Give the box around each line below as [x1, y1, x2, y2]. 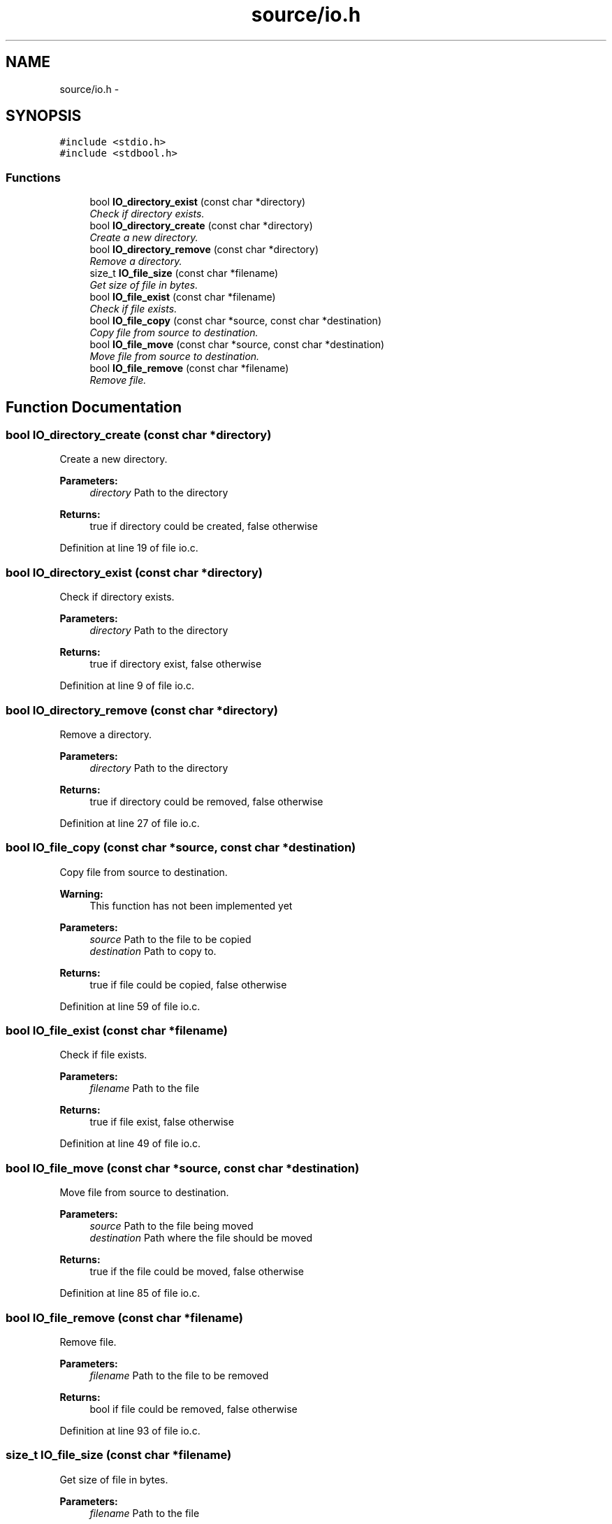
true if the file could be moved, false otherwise [89, 1265, 304, 1278]
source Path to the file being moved [89, 1220, 254, 1232]
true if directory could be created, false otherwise [89, 520, 318, 533]
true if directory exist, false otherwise [89, 658, 262, 670]
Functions [6, 170, 61, 185]
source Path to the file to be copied [89, 933, 252, 945]
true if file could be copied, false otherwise [89, 978, 287, 991]
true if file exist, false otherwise [89, 1116, 234, 1128]
